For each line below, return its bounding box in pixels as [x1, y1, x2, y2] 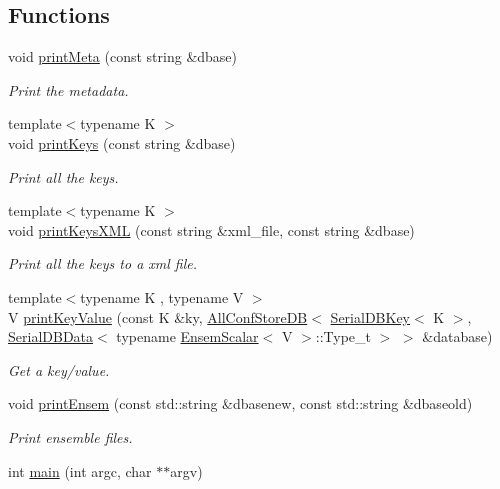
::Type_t [315, 326, 371, 347]
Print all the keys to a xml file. [8, 253, 198, 274]
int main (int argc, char [8, 460, 152, 481]
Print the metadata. [8, 79, 129, 100]
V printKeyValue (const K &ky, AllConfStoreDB [8, 306, 308, 327]
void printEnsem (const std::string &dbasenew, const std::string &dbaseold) [8, 393, 473, 414]
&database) [422, 326, 493, 347]
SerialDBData [8, 326, 94, 347]
